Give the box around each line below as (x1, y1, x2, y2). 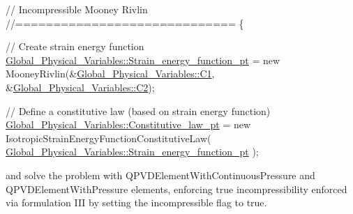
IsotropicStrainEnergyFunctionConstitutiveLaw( (6, 130, 211, 145)
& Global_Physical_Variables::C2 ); (6, 79, 155, 94)
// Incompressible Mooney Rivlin (6, 2, 148, 16)
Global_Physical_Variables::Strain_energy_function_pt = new (6, 52, 280, 67)
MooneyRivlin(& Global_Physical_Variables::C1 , (6, 66, 215, 81)
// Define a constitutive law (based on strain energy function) (6, 103, 271, 118)
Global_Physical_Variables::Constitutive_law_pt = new (6, 117, 250, 132)
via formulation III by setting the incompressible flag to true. (6, 195, 267, 210)
